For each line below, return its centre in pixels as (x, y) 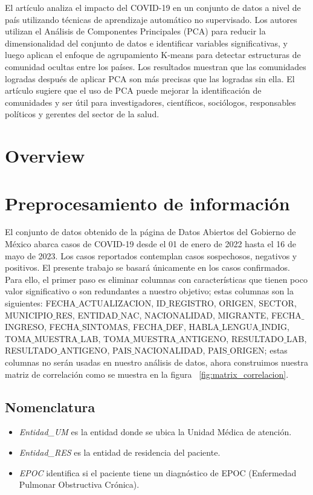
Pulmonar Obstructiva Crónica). (79, 484)
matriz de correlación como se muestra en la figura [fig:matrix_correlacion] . (147, 374)
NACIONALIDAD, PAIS (181, 350)
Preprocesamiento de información (147, 203)
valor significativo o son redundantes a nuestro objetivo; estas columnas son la (149, 291)
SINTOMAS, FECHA (123, 327)
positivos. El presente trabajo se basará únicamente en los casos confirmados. (147, 267)
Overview (45, 156)
